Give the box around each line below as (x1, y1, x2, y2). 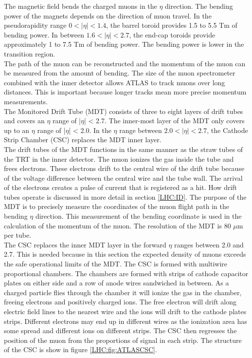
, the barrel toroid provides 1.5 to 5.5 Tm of (106, 20, 237, 30)
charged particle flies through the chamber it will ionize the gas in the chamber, (4, 287, 242, 297)
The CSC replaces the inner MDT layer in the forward (4, 239, 166, 249)
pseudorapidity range (4, 20, 67, 30)
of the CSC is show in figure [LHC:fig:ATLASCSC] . (4, 344, 157, 355)
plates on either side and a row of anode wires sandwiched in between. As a (4, 278, 229, 288)
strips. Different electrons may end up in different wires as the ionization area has (4, 316, 247, 326)
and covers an (4, 115, 45, 126)
